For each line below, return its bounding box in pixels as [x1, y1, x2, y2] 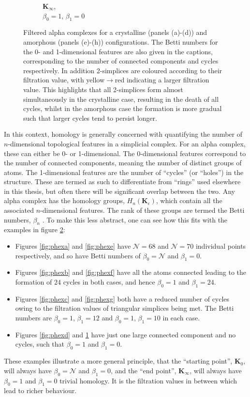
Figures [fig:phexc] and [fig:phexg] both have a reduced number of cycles [15, 293, 230, 303]
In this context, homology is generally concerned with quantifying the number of [4, 129, 243, 139]
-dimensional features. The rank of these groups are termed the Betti [40, 205, 245, 215]
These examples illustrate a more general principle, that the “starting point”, [4, 356, 233, 366]
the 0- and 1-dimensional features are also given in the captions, [23, 46, 213, 56]
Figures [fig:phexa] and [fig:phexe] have [15, 241, 131, 251]
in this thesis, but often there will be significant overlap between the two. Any [4, 186, 235, 196]
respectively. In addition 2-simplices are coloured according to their [23, 65, 222, 75]
